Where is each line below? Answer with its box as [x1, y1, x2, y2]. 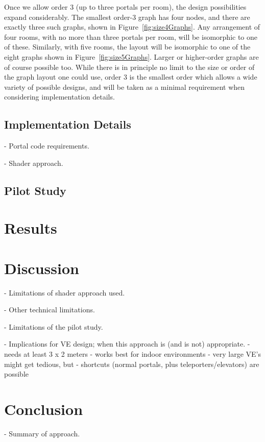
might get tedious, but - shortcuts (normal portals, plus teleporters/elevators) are [4, 358, 259, 369]
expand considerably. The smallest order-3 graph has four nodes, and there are [4, 11, 250, 22]
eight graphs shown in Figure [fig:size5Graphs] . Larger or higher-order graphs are [4, 51, 259, 62]
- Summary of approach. [4, 428, 80, 438]
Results [4, 217, 57, 238]
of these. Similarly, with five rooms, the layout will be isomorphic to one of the [4, 41, 251, 52]
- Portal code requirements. [4, 140, 89, 151]
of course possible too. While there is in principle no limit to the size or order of [4, 61, 255, 72]
